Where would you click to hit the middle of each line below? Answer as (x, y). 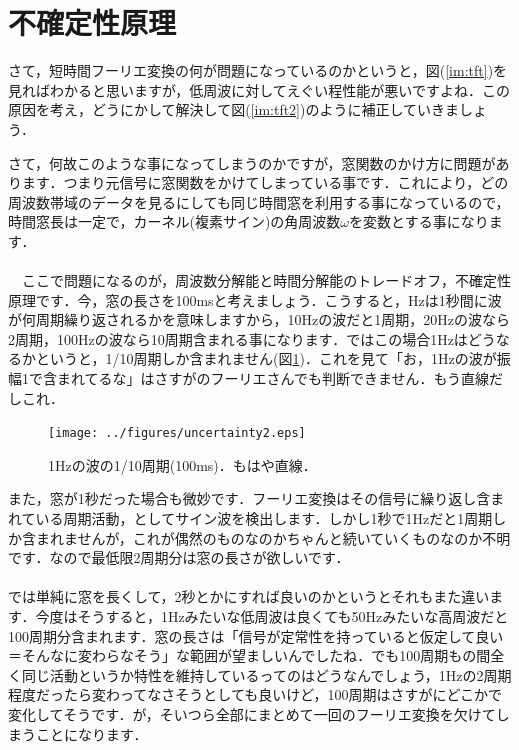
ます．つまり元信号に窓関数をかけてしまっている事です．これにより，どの (265, 182)
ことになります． (91, 733)
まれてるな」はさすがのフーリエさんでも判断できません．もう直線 (273, 378)
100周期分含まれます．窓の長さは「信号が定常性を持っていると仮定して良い (256, 635)
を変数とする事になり (419, 221)
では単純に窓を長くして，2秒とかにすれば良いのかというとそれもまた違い (249, 596)
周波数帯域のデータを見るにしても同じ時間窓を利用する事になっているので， (259, 201)
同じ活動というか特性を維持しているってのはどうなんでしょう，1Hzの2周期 (266, 674)
